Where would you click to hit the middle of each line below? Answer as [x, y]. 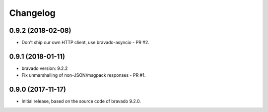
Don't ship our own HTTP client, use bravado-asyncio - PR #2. [86, 43]
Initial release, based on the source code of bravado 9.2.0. [81, 101]
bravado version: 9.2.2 [45, 68]
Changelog [32, 13]
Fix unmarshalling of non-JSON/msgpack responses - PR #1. [84, 75]
